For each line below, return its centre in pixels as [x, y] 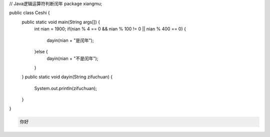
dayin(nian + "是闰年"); [70, 40]
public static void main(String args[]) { [61, 22]
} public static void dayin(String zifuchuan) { [67, 77]
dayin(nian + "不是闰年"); [72, 59]
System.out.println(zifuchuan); [66, 88]
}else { [41, 51]
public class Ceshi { [29, 13]
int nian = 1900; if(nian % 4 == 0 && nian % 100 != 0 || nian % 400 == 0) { [110, 29]
